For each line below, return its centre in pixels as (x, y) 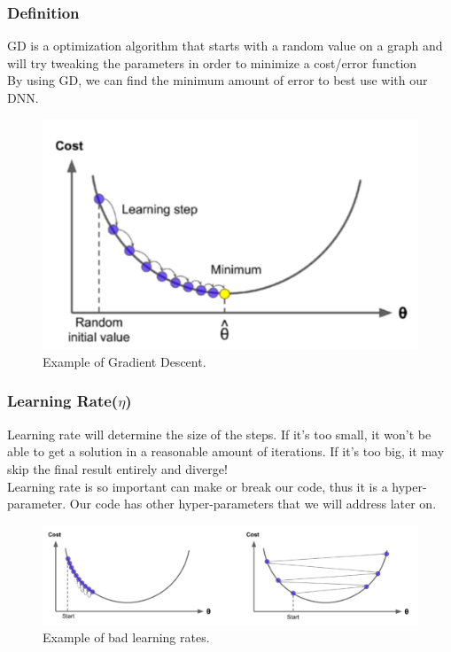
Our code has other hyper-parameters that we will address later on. (253, 504)
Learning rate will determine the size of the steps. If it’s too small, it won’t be (219, 434)
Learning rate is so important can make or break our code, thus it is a (198, 486)
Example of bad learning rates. (126, 637)
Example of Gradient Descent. (124, 361)
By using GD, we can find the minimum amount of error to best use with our (218, 80)
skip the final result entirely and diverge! (117, 468)
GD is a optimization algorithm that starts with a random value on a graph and (225, 46)
